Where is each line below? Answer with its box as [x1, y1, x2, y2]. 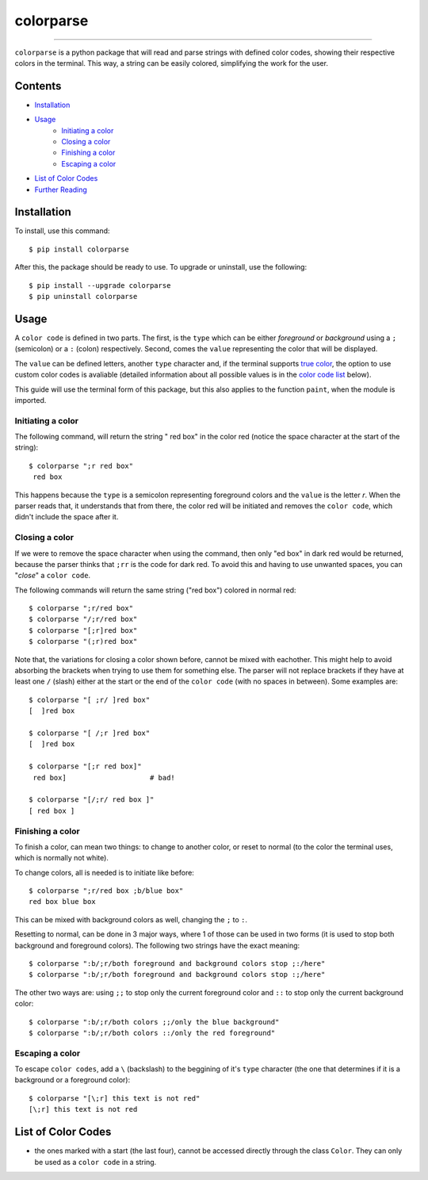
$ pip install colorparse [29, 244, 130, 254]
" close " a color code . [14, 571, 91, 580]
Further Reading [34, 185, 87, 194]
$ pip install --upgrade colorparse [29, 281, 171, 289]
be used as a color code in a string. [34, 1157, 157, 1167]
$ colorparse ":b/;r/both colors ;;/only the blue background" [29, 1017, 280, 1026]
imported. [14, 395, 47, 404]
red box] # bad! [32, 773, 176, 782]
